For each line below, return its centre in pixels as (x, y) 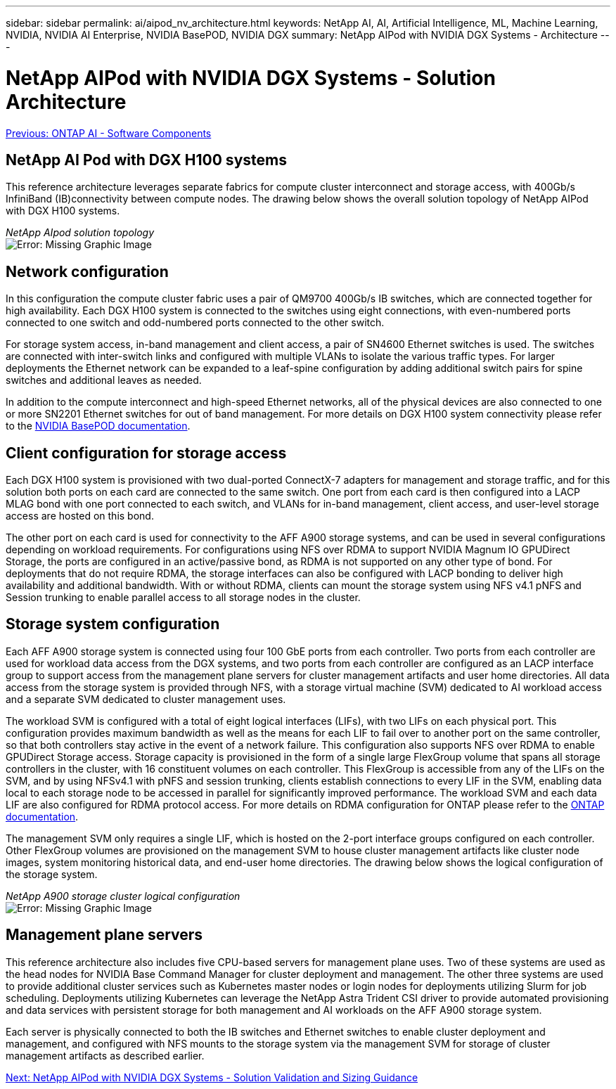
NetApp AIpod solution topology (80, 233)
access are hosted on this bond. (80, 516)
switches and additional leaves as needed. (104, 380)
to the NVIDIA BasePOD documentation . (98, 426)
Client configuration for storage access (146, 453)
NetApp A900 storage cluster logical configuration (123, 896)
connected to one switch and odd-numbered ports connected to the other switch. (195, 323)
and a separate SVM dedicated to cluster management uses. (146, 699)
